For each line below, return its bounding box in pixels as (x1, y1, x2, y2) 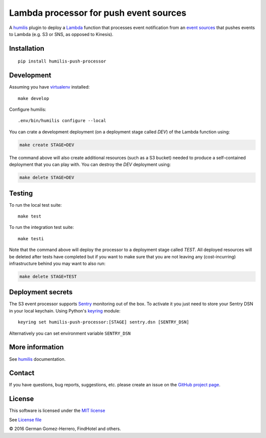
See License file (9, 416, 42, 423)
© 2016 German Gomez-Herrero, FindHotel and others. (9, 426, 121, 432)
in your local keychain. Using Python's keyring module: (9, 308, 121, 313)
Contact (9, 369, 34, 377)
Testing (9, 189, 33, 197)
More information (9, 343, 64, 351)
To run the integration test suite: (9, 224, 74, 230)
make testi (18, 236, 44, 241)
